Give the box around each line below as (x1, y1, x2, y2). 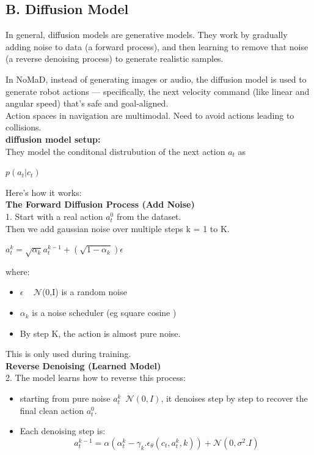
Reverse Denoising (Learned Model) (5, 359, 161, 372)
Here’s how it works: (5, 186, 82, 198)
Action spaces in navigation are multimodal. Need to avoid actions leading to (5, 108, 294, 121)
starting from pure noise (20, 392, 111, 405)
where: (5, 265, 30, 277)
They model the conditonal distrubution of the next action (5, 145, 225, 157)
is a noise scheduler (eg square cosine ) (32, 306, 177, 319)
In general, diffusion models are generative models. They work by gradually (5, 28, 288, 41)
